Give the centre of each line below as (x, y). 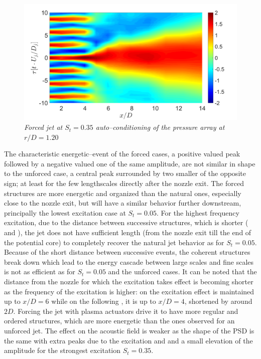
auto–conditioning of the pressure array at (160, 127)
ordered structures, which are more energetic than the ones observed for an (119, 321)
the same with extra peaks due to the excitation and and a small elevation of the (128, 340)
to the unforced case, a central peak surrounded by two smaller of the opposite (125, 173)
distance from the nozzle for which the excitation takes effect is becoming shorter (129, 281)
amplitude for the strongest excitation (62, 350)
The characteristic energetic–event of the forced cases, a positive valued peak (122, 154)
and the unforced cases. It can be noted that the (182, 272)
